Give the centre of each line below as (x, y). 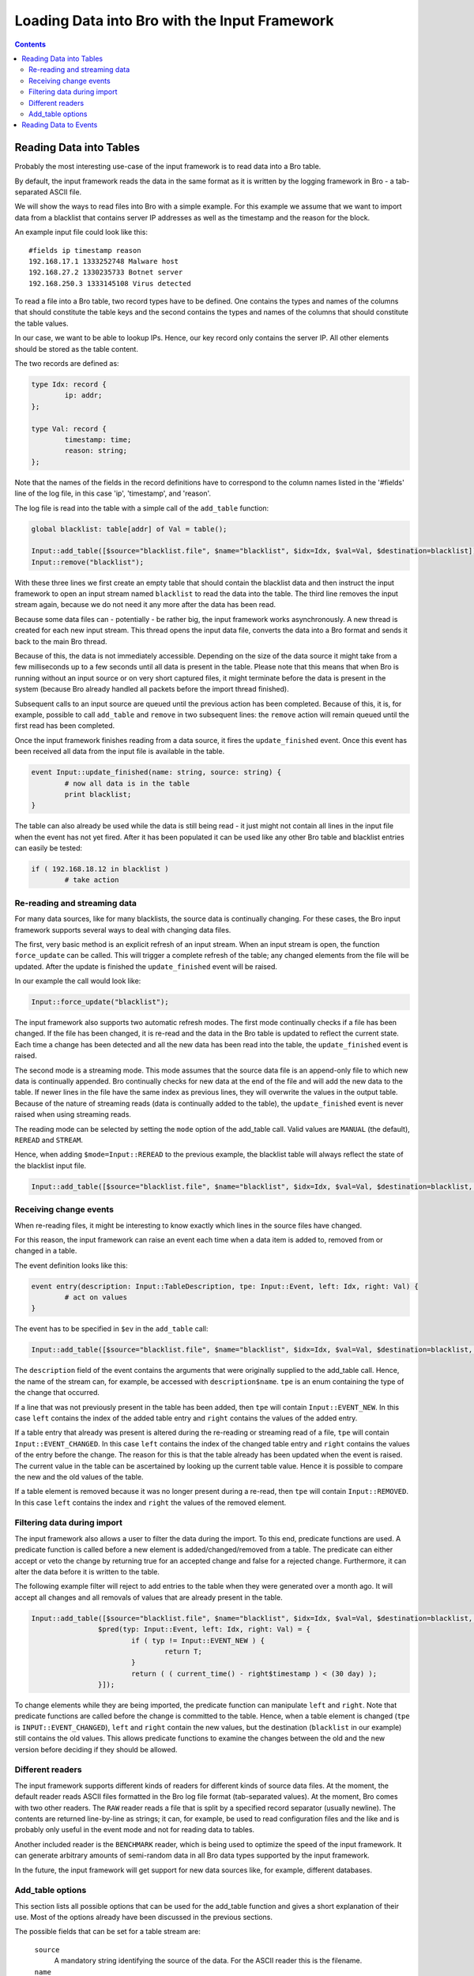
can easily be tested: (49, 848)
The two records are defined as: (67, 364)
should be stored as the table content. (76, 349)
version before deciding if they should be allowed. (96, 1749)
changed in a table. (46, 1251)
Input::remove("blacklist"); (88, 562)
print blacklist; (98, 794)
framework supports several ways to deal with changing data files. (123, 930)
